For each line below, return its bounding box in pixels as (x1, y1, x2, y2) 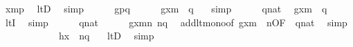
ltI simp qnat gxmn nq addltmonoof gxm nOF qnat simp (5, 15, 347, 29)
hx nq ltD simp (58, 28, 154, 43)
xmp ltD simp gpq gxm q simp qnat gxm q (5, 1, 327, 15)
